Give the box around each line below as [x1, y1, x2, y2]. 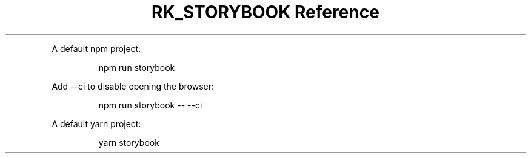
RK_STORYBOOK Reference [152, 2, 379, 22]
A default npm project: [52, 43, 141, 54]
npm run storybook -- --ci [98, 99, 202, 110]
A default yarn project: [52, 118, 141, 129]
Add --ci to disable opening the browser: [52, 81, 214, 91]
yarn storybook [98, 137, 159, 148]
